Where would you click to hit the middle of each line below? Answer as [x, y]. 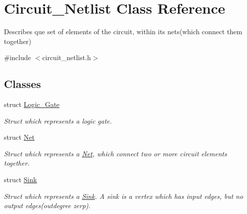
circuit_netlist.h [67, 57]
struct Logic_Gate [32, 104]
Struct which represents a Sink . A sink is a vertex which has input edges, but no [123, 196]
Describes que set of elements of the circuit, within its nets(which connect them [123, 32]
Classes [22, 84]
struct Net [19, 137]
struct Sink [21, 180]
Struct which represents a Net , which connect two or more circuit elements [115, 153]
